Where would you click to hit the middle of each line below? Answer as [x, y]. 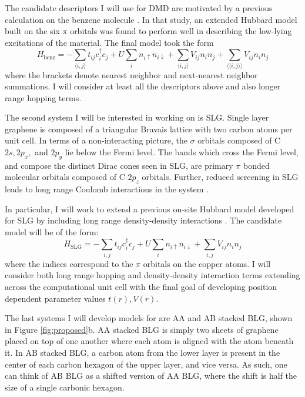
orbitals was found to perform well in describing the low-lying [181, 31]
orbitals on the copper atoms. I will [207, 263]
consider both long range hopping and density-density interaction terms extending [152, 275]
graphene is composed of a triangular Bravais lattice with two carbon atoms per [149, 129]
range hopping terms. [43, 97]
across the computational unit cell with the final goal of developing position [141, 286]
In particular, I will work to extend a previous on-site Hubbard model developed [150, 208]
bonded [256, 165]
